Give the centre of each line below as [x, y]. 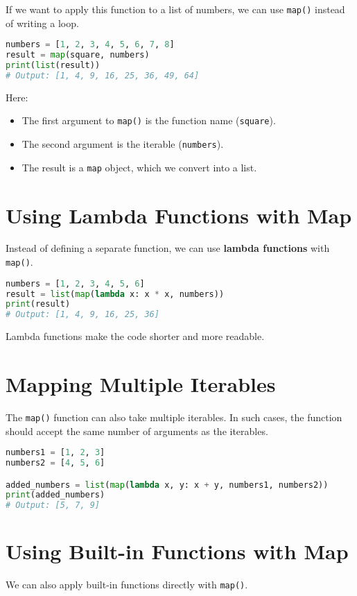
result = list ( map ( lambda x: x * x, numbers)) [115, 294]
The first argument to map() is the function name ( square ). [149, 120]
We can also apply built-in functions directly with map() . [127, 585]
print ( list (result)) [53, 65]
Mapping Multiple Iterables [141, 383]
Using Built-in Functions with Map [177, 551]
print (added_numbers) [55, 495]
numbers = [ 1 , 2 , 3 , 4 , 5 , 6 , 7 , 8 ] [90, 45]
